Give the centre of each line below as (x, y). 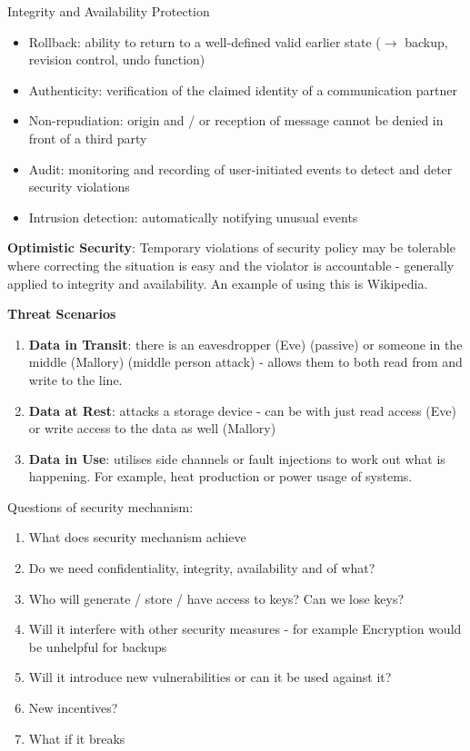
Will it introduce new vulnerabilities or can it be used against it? (210, 677)
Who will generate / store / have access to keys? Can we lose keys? (216, 598)
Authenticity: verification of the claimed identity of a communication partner (243, 89)
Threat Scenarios (62, 314)
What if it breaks (77, 738)
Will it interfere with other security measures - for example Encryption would (245, 629)
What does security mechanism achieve (137, 537)
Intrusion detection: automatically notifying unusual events (193, 217)
